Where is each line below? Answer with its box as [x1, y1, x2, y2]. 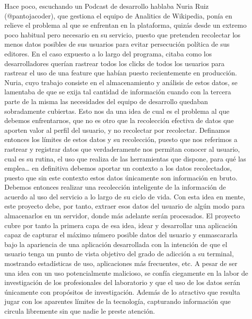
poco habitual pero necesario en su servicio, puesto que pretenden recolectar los [4, 29, 241, 39]
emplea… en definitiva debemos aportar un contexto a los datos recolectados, [4, 163, 232, 173]
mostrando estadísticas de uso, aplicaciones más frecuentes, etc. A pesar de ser [4, 258, 237, 268]
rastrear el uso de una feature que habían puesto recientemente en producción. [4, 68, 237, 78]
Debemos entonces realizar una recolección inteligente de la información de [4, 182, 226, 192]
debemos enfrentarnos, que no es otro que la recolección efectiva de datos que [4, 115, 234, 125]
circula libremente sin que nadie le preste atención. [4, 306, 155, 316]
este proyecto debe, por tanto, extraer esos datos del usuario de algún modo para [4, 201, 245, 211]
